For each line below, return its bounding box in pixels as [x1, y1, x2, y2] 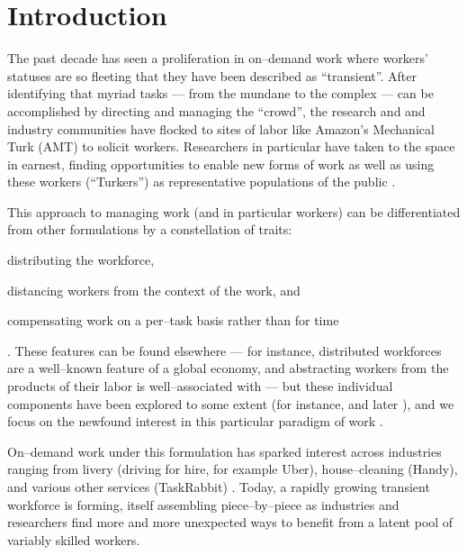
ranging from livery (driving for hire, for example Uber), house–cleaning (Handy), [7, 459, 458, 478]
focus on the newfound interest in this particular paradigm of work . [7, 412, 383, 431]
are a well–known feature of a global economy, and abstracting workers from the [7, 359, 449, 378]
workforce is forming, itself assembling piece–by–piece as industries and [7, 495, 400, 514]
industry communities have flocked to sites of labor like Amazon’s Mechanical [7, 119, 435, 138]
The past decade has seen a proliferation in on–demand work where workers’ [7, 49, 428, 68]
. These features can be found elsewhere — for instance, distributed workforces [7, 341, 442, 359]
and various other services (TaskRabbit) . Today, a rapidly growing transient [7, 478, 430, 496]
